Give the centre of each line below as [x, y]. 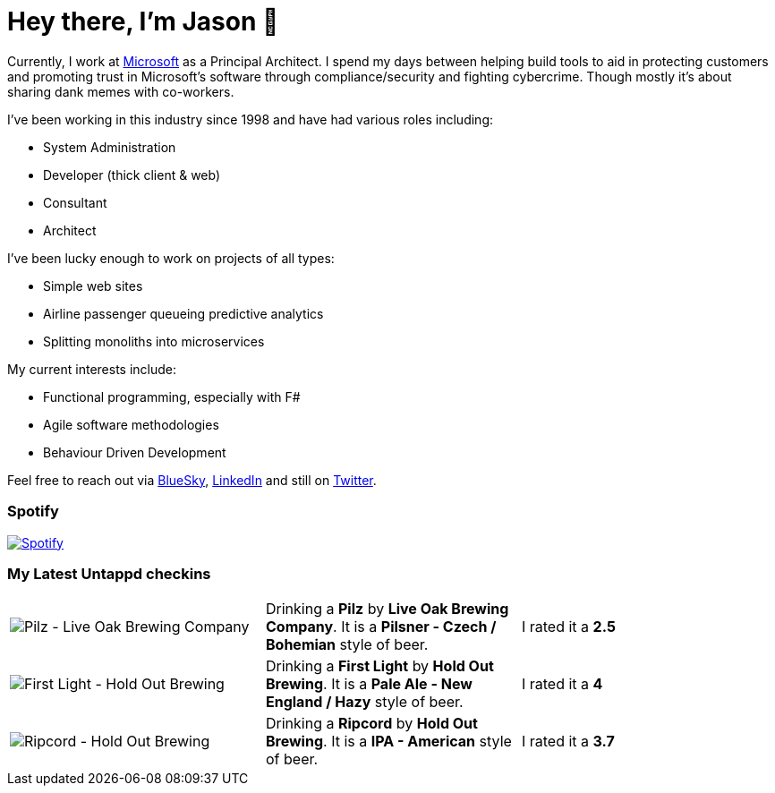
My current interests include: [92, 369]
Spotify [33, 512]
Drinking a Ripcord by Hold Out [371, 724]
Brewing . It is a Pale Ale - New [369, 684]
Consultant [75, 202]
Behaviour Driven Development [135, 452]
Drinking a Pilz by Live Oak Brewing [387, 609]
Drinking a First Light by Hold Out [379, 666]
